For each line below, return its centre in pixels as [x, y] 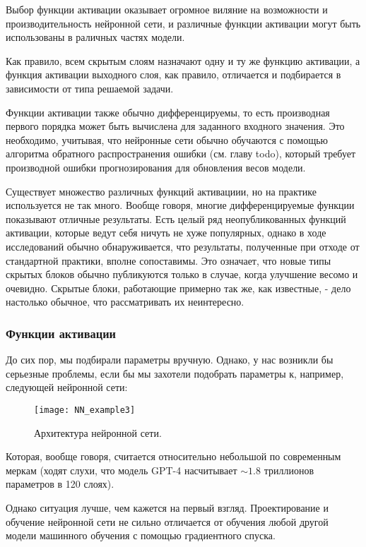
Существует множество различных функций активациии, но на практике [161, 191]
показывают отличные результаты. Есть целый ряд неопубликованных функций [176, 218]
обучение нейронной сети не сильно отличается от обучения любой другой [167, 521]
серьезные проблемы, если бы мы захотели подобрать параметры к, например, [175, 373]
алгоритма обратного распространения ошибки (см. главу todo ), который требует [181, 154]
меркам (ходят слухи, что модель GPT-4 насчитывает [122, 470]
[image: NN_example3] [85, 410]
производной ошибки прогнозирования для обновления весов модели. [156, 167]
